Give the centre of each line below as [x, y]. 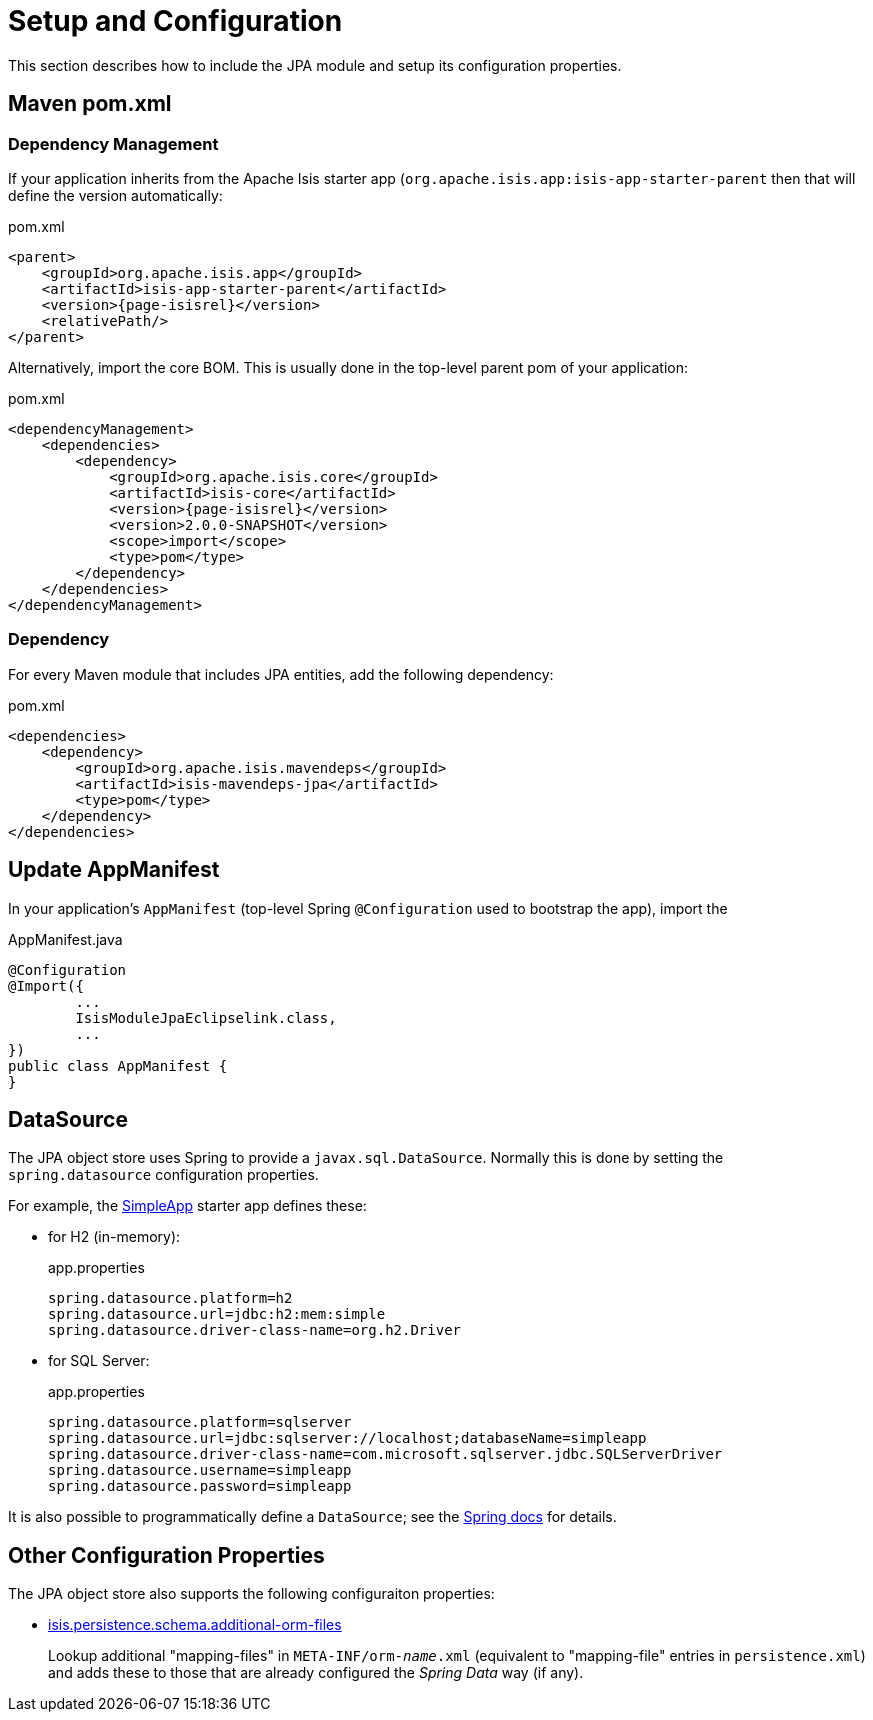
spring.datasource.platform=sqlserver [200, 1422]
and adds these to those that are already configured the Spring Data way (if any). [316, 1673]
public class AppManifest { [118, 1065]
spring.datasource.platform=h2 [170, 1298]
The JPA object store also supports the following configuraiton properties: [251, 1594]
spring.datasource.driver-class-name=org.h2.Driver [255, 1330]
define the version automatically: [115, 195]
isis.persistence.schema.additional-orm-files [195, 1625]
